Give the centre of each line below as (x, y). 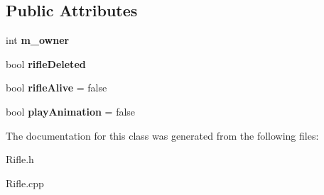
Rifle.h (20, 159)
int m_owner (38, 40)
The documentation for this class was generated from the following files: (162, 135)
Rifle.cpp (25, 183)
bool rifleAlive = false (56, 88)
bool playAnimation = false (71, 111)
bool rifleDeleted (46, 63)
